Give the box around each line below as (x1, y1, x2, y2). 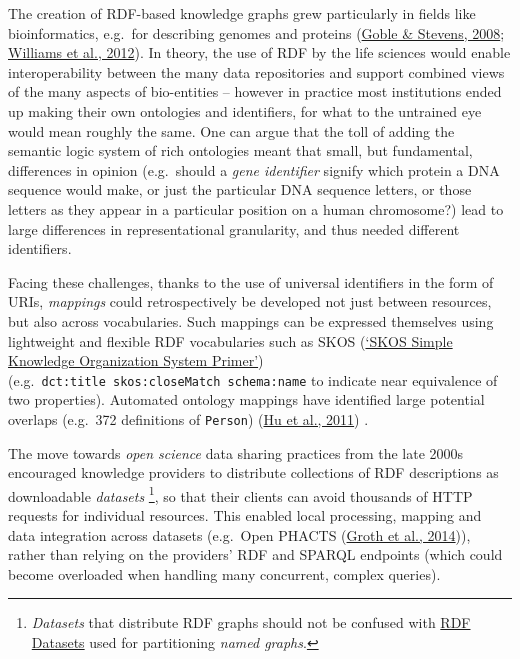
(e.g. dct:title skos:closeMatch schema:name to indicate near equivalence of (8, 369, 498, 390)
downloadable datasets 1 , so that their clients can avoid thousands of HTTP (8, 482, 473, 506)
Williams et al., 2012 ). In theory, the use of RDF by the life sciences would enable (8, 42, 511, 63)
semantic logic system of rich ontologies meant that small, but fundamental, (8, 140, 473, 161)
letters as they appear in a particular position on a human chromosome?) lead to (8, 198, 504, 219)
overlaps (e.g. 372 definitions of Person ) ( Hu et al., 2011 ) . (8, 408, 369, 429)
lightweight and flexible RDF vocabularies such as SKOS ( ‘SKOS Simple (8, 330, 453, 351)
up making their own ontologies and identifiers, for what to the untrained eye (8, 100, 482, 121)
